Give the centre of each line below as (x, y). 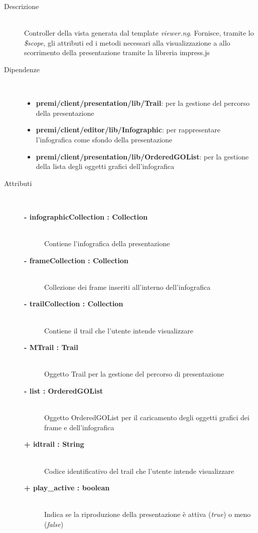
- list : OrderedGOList (63, 391)
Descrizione (22, 6)
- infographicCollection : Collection (86, 216)
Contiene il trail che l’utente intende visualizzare (119, 330)
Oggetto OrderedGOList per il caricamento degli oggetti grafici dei (147, 417)
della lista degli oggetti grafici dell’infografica (105, 166)
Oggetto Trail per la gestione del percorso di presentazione (134, 374)
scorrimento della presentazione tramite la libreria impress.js (117, 52)
